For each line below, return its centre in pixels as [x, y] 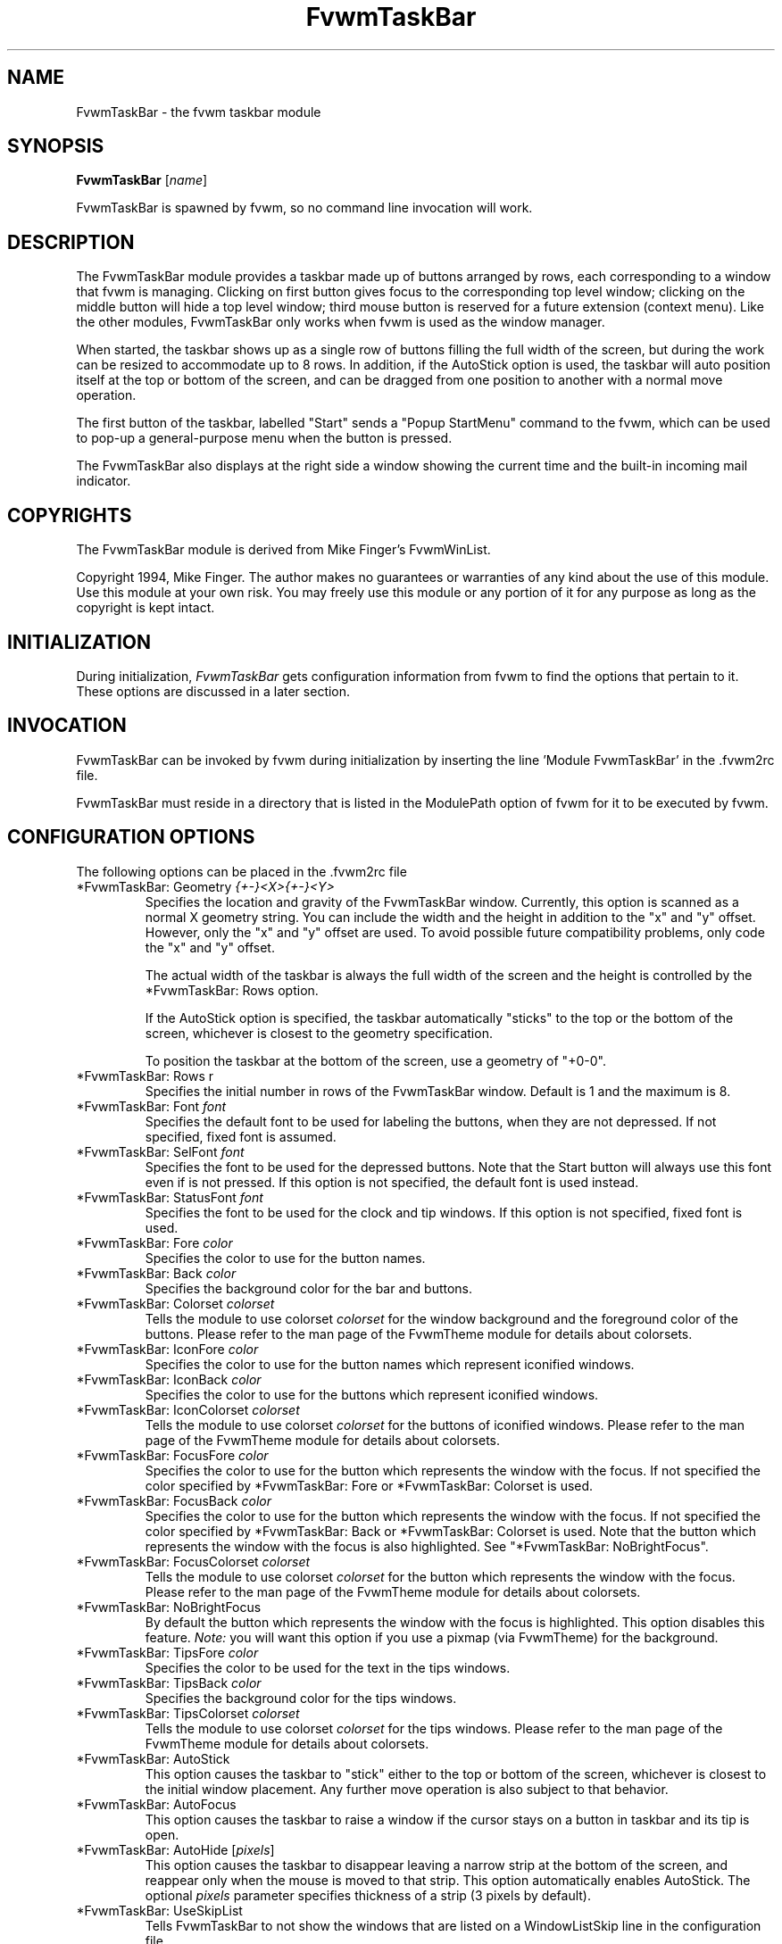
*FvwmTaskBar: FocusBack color [174, 1500]
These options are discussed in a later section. [213, 691]
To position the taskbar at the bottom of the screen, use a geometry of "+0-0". [375, 1060]
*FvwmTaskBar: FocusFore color [172, 1455]
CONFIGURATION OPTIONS [131, 837]
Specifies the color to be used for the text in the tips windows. [328, 1667]
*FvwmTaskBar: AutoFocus [156, 1804]
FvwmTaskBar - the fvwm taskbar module [199, 112]
